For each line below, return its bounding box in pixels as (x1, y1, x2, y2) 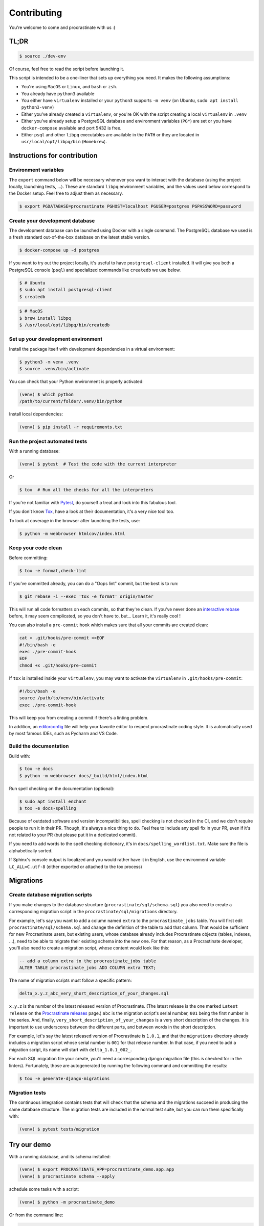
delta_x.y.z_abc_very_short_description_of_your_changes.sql (19, 991, 169, 996)
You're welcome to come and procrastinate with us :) (9, 25, 116, 30)
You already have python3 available (21, 91, 95, 97)
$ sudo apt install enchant (19, 798, 87, 804)
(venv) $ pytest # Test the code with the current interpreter (19, 461, 177, 467)
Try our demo (9, 1141, 51, 1149)
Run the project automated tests (9, 438, 88, 445)
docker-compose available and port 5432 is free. (21, 125, 122, 131)
